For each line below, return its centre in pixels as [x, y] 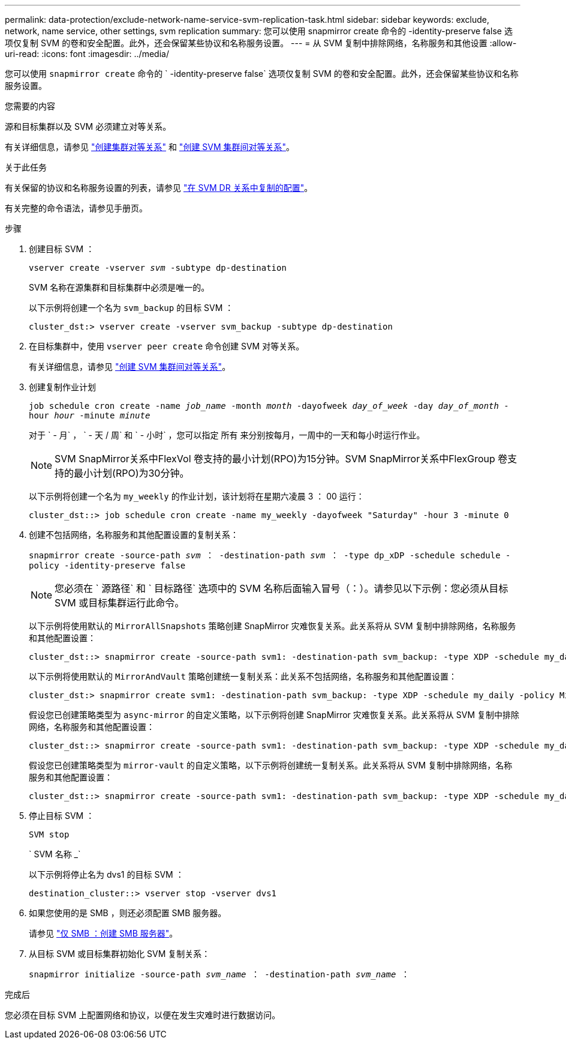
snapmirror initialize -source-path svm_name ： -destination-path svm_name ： [219, 974]
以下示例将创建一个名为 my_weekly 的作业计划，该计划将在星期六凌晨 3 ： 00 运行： [197, 496]
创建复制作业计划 [62, 387]
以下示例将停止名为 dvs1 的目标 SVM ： [106, 874]
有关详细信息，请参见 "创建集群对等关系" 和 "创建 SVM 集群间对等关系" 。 [150, 147]
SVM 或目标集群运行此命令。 [120, 603]
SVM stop [49, 834]
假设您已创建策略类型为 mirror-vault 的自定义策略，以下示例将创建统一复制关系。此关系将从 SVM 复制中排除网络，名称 [271, 765]
